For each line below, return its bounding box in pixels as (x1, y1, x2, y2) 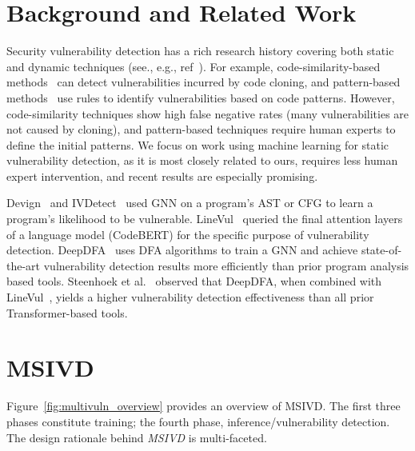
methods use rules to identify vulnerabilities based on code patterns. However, (6, 89, 395, 106)
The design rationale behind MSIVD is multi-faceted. (6, 429, 267, 445)
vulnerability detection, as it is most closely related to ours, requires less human (6, 152, 398, 169)
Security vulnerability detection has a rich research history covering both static (6, 42, 394, 59)
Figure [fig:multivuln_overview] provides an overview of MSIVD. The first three (6, 397, 401, 414)
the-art (6, 257, 41, 273)
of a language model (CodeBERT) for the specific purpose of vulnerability (6, 225, 369, 242)
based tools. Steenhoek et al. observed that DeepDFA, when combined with (6, 273, 382, 289)
